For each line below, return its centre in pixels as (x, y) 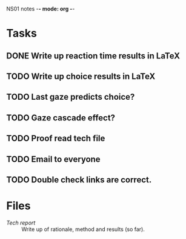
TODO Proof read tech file (56, 138)
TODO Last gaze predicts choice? (71, 97)
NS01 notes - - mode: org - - (41, 9)
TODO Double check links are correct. (79, 180)
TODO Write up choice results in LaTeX (81, 76)
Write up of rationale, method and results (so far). (83, 229)
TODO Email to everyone (54, 159)
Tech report (21, 223)
